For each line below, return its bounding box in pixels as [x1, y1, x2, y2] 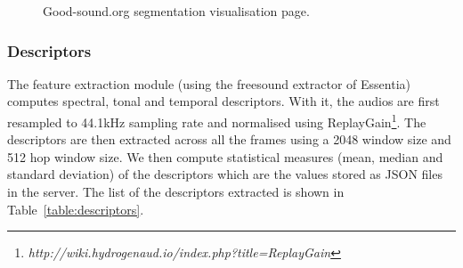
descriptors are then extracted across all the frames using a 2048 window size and [7, 130, 451, 149]
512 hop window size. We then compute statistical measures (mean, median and [7, 147, 443, 166]
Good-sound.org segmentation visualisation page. [43, 2, 310, 20]
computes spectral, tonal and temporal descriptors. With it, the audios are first [7, 92, 440, 110]
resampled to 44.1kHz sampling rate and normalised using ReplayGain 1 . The [7, 110, 426, 131]
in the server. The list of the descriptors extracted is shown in [7, 183, 345, 201]
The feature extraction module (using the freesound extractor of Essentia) [7, 74, 410, 93]
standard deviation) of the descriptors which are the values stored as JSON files [7, 165, 443, 183]
